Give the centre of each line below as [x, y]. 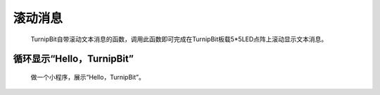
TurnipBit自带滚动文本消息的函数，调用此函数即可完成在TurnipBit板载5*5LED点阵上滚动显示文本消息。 [179, 39]
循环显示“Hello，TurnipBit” [73, 59]
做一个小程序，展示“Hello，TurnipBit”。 [88, 77]
